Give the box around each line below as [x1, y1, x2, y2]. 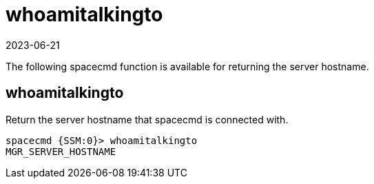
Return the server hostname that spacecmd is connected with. [6, 113, 289, 125]
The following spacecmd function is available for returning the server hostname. [6, 60, 369, 72]
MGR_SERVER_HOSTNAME [6, 145, 116, 157]
